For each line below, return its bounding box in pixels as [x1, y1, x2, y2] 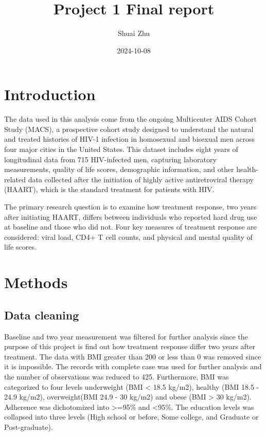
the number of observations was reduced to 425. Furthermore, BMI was [4, 371, 229, 382]
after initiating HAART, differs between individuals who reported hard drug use [4, 211, 257, 222]
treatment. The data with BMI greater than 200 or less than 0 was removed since [4, 351, 261, 362]
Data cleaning [4, 307, 79, 323]
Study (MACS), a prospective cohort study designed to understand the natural [4, 123, 254, 134]
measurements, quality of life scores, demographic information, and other [4, 164, 234, 175]
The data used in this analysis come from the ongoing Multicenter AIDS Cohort [4, 113, 257, 124]
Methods [4, 272, 68, 293]
